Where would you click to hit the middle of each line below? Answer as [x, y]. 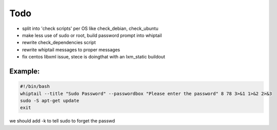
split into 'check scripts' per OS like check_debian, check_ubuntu [90, 28]
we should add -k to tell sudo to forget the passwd [62, 121]
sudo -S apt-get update [50, 101]
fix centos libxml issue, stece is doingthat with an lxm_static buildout [94, 57]
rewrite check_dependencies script [59, 43]
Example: [25, 71]
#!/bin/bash [35, 87]
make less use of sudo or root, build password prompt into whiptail [92, 35]
